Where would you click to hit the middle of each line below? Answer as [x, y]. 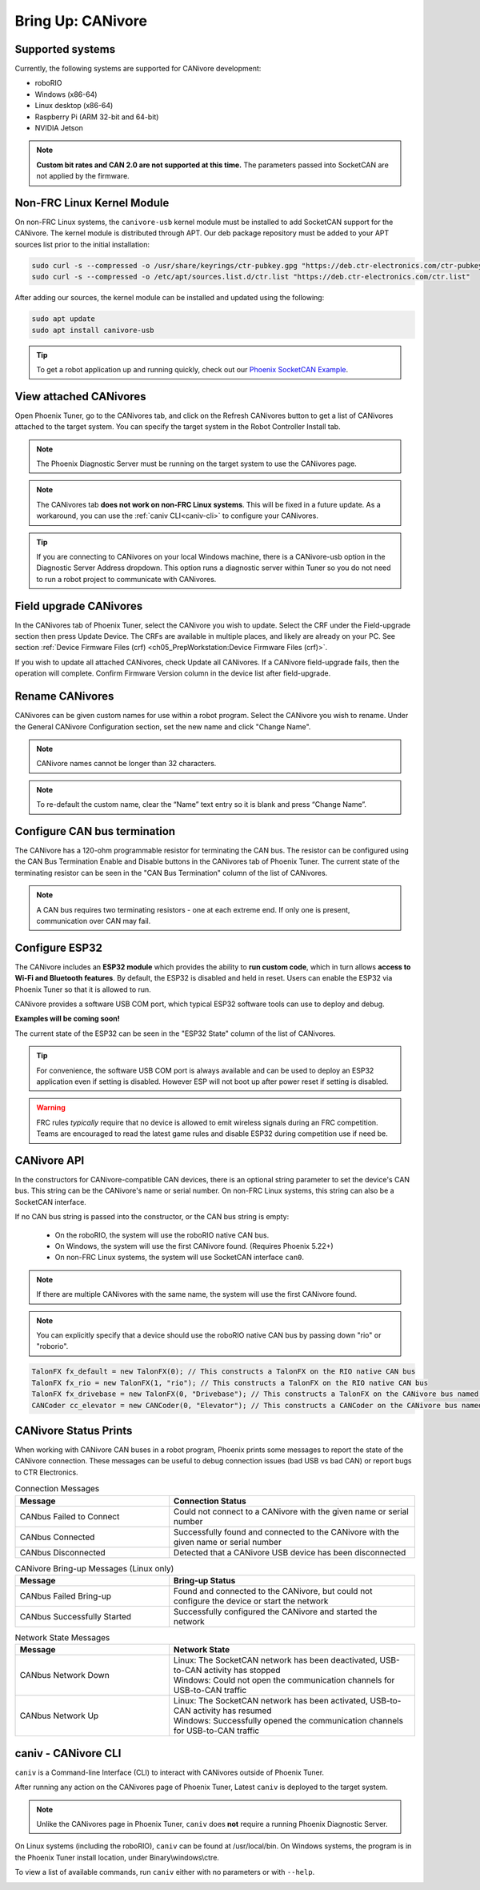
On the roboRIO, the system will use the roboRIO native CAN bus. [162, 1235]
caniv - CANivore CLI [68, 1753]
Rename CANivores [64, 696]
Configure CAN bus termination [95, 831]
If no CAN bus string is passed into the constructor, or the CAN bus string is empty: [152, 1217]
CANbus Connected [57, 1537]
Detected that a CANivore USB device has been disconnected [290, 1552]
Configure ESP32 [59, 947]
